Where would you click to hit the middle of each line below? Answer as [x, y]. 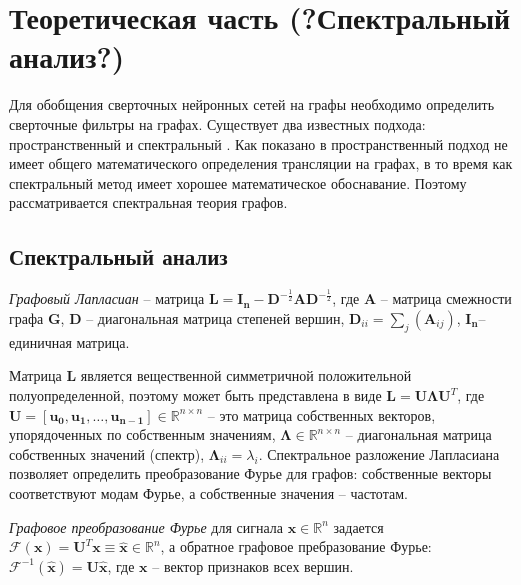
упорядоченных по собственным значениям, [142, 434]
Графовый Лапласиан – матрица [107, 298]
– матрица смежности [446, 298]
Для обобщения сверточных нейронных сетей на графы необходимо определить [252, 104]
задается [358, 526]
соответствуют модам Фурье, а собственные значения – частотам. [208, 492]
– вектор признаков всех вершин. [253, 565]
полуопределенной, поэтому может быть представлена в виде [195, 395]
